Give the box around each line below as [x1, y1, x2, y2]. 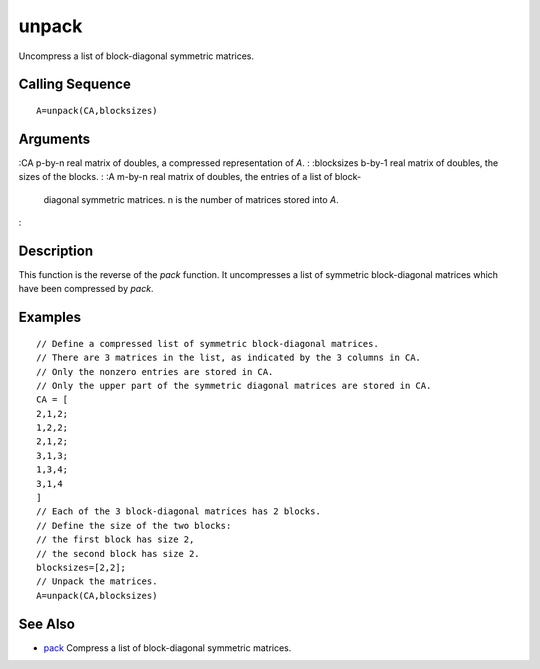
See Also [18, 615, 75, 632]
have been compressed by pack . [18, 283, 154, 295]
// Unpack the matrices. [36, 576, 158, 587]
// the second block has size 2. [36, 548, 200, 559]
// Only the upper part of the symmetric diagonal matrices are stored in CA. [36, 380, 432, 391]
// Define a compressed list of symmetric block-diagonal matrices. [36, 338, 379, 349]
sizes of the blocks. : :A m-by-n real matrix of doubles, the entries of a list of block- [18, 171, 362, 183]
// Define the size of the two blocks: [36, 520, 232, 531]
